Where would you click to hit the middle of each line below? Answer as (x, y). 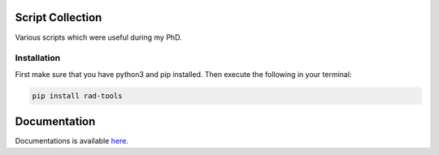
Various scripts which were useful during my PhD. (98, 37)
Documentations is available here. (72, 141)
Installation (38, 58)
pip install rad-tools (77, 96)
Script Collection (59, 17)
